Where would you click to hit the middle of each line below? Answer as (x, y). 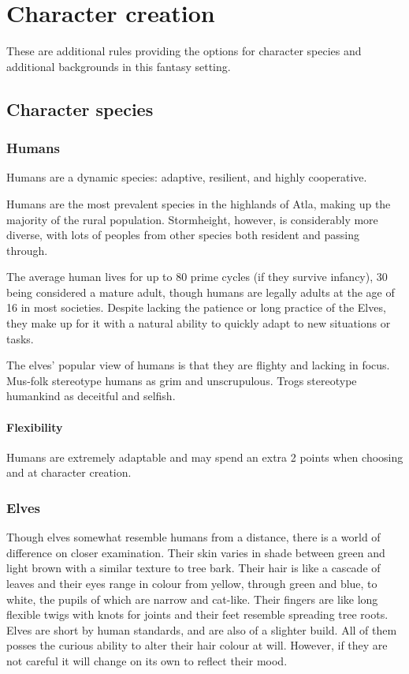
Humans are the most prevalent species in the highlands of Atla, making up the (199, 203)
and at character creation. (69, 472)
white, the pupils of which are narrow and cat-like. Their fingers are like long (192, 599)
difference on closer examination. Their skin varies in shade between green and (196, 552)
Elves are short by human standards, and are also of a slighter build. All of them (202, 629)
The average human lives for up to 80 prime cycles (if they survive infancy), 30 (197, 277)
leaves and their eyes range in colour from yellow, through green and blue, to (192, 584)
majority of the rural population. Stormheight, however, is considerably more (192, 219)
